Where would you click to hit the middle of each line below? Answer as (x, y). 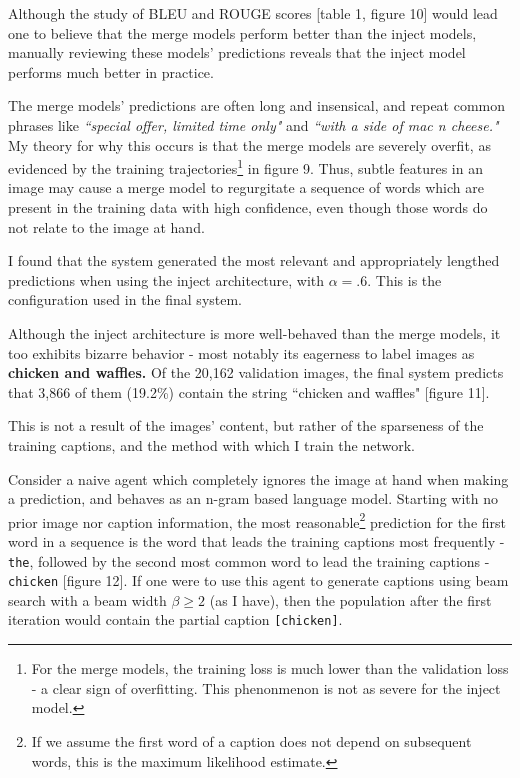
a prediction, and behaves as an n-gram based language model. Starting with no (253, 498)
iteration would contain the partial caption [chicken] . (175, 619)
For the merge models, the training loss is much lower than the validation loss (270, 668)
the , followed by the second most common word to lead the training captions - (249, 560)
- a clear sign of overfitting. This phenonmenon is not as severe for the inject (266, 687)
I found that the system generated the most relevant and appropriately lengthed (254, 260)
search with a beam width (87, 599)
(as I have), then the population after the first (350, 599)
